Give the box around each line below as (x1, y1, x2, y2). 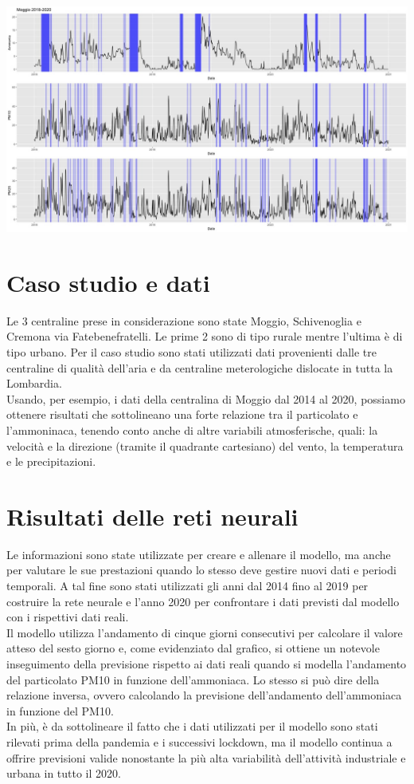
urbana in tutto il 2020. (6, 765, 121, 782)
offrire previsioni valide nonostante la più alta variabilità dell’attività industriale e (6, 749, 406, 766)
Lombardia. (6, 375, 62, 392)
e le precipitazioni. (6, 453, 96, 470)
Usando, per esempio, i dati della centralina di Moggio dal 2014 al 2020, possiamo (6, 390, 405, 407)
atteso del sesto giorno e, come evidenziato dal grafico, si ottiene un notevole (6, 640, 380, 656)
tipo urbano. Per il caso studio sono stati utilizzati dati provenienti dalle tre (6, 344, 377, 360)
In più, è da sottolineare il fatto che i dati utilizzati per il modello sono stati (6, 718, 378, 735)
